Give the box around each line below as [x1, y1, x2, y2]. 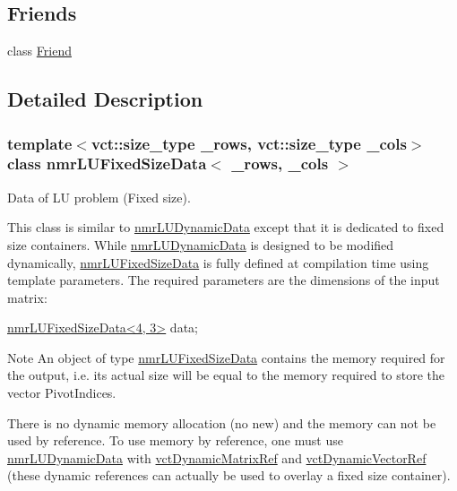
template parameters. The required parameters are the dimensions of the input [7, 271, 440, 289]
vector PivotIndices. [7, 383, 116, 402]
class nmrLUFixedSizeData [7, 152, 207, 175]
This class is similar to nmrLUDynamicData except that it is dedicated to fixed [7, 218, 444, 237]
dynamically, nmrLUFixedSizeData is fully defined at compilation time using [7, 253, 429, 271]
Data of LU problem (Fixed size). [7, 187, 191, 206]
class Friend [7, 41, 72, 60]
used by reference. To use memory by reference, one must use [7, 431, 343, 450]
